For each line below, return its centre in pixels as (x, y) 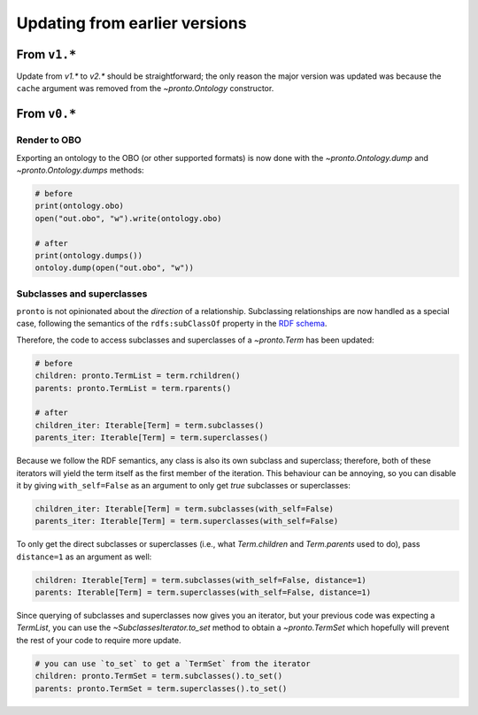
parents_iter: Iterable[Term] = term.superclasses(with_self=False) (187, 521)
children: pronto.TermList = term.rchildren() (138, 376)
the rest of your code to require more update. (99, 640)
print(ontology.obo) (79, 206)
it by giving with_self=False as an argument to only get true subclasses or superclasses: (184, 485)
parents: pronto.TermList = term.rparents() (133, 388)
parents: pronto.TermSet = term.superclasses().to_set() (161, 688)
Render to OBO (49, 140)
